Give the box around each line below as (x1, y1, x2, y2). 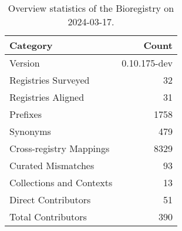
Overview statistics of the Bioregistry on (8, 1, 174, 15)
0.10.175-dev (122, 56, 173, 70)
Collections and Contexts (9, 176, 113, 189)
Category (9, 38, 53, 52)
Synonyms (9, 124, 51, 138)
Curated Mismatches (9, 159, 95, 172)
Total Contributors (9, 210, 87, 223)
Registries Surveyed (9, 73, 90, 87)
